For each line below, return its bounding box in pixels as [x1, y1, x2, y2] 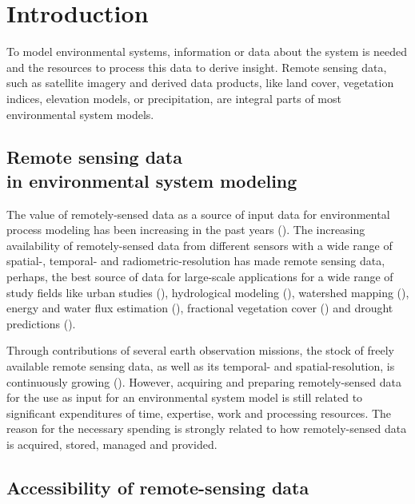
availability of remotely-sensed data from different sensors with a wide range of [6, 236, 393, 253]
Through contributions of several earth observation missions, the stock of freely [6, 342, 394, 359]
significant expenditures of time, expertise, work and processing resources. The [6, 404, 392, 421]
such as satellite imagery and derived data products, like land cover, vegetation [6, 74, 394, 91]
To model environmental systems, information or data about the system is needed [6, 43, 408, 60]
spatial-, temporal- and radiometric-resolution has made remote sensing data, [6, 252, 385, 269]
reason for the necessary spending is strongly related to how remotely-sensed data [6, 420, 407, 437]
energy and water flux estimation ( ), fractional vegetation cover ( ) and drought [6, 300, 393, 316]
